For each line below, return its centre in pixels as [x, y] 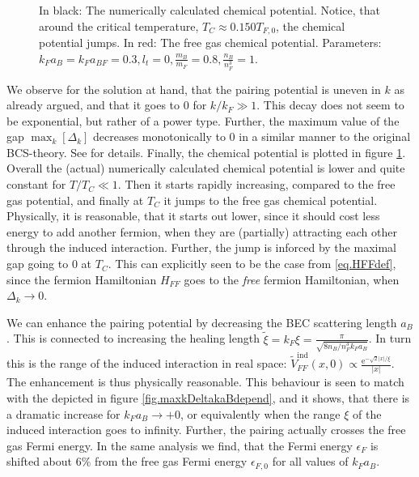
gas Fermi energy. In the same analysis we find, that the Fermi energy [180, 445]
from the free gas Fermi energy [171, 461]
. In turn [390, 338]
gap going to [38, 264]
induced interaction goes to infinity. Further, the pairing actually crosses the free [206, 430]
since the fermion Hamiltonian [82, 279]
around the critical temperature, [119, 26]
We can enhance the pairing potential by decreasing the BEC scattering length [202, 322]
